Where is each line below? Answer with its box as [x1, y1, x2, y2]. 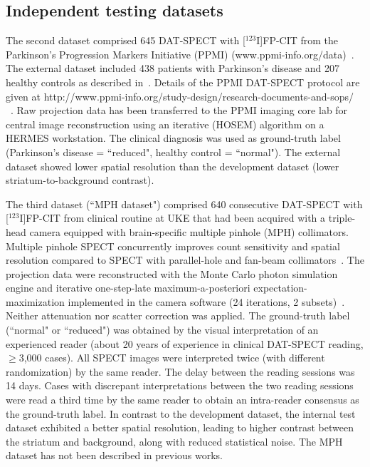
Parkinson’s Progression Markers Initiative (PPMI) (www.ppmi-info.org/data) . [6, 46, 354, 61]
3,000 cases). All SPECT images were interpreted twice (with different [18, 350, 325, 365]
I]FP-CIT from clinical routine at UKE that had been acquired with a [19, 210, 326, 225]
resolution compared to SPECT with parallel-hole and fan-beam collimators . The [6, 252, 364, 267]
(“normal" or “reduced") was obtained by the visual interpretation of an [6, 322, 319, 337]
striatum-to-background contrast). [6, 173, 154, 188]
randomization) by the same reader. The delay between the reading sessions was [6, 364, 355, 379]
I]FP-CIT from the [256, 33, 339, 48]
